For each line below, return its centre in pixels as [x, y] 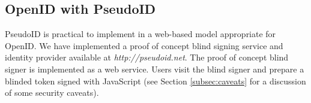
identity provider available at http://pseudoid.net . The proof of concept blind [147, 57]
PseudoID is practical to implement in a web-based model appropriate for [140, 34]
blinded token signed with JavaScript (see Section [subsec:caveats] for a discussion [155, 81]
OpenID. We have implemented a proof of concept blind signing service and [144, 45]
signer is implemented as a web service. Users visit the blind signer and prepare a [155, 69]
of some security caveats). [52, 93]
